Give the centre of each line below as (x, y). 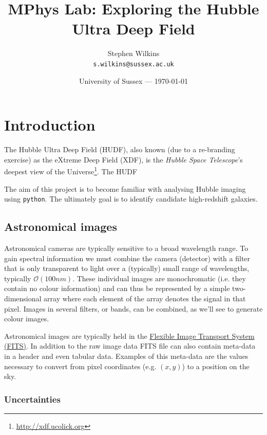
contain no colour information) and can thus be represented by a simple (117, 288)
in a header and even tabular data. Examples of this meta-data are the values (126, 356)
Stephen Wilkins (133, 53)
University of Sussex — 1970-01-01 (133, 80)
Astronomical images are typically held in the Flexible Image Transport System (129, 336)
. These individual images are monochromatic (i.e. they (159, 278)
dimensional (23, 298)
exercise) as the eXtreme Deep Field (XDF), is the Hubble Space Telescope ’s (123, 159)
